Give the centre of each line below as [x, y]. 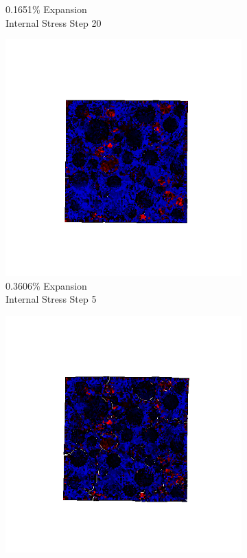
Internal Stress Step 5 [51, 299]
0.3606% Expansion [46, 285]
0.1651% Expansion [46, 9]
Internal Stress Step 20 [54, 22]
